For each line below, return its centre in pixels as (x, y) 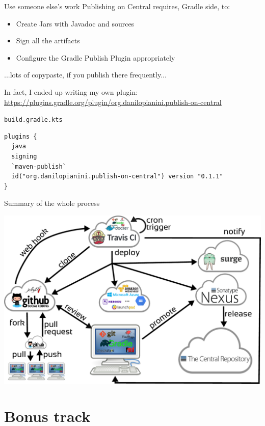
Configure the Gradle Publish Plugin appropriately (96, 57)
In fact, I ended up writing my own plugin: (71, 91)
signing (24, 156)
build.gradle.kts (33, 120)
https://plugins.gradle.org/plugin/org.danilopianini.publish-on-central (113, 102)
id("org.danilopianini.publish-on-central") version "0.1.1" (117, 177)
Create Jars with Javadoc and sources (75, 23)
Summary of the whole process (52, 203)
